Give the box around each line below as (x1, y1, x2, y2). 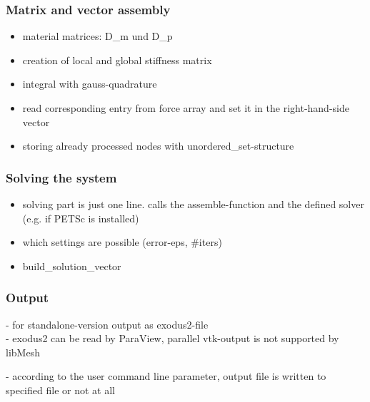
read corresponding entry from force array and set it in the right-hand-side (22, 100, 349, 115)
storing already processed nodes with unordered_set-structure (22, 138, 294, 153)
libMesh (6, 344, 40, 359)
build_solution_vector (22, 258, 121, 273)
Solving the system (6, 168, 117, 186)
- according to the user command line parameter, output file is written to (6, 368, 326, 383)
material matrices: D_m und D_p (22, 29, 173, 43)
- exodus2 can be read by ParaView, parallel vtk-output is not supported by (6, 331, 339, 346)
